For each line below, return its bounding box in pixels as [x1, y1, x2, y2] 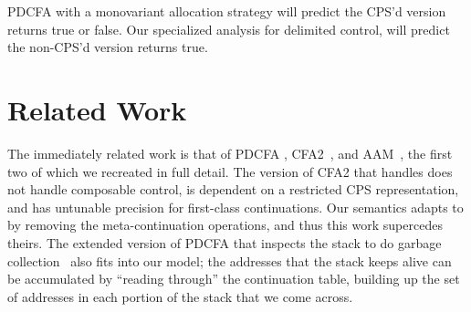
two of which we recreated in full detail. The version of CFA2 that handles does [7, 161, 453, 181]
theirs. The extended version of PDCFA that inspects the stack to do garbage [7, 234, 442, 253]
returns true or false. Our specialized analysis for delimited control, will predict [7, 19, 450, 38]
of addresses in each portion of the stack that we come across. [7, 286, 353, 306]
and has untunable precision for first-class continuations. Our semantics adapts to [7, 197, 464, 216]
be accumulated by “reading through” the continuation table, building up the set [7, 269, 460, 288]
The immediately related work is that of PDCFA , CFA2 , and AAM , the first [7, 144, 453, 163]
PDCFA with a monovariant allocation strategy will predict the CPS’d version [7, 2, 446, 21]
